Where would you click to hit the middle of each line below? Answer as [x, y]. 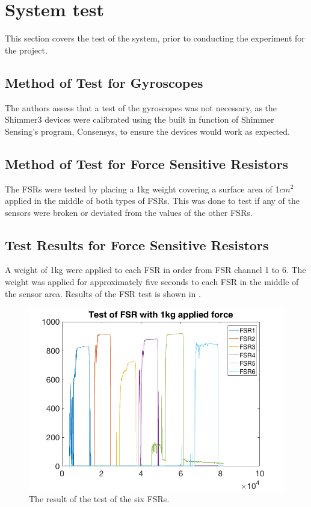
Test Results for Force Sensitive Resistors [137, 244]
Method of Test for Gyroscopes [104, 82]
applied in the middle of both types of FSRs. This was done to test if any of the [152, 201]
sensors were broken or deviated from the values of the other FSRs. [129, 212]
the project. [26, 50]
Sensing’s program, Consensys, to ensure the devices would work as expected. [148, 131]
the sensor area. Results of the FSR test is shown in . [103, 293]
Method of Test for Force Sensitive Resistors [147, 163]
